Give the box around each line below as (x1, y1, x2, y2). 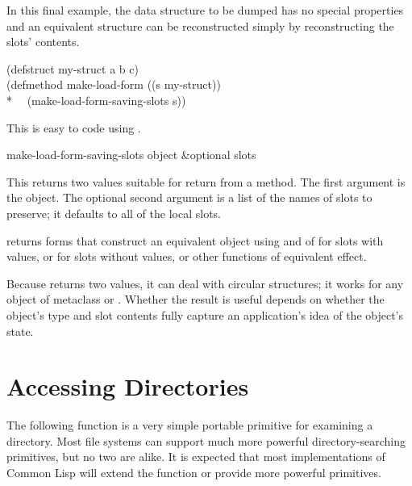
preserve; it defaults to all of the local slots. (6, 204, 221, 221)
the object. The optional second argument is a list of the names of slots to (6, 189, 372, 206)
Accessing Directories (6, 370, 249, 403)
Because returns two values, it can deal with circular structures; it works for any (6, 274, 404, 291)
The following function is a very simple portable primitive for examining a (6, 417, 373, 434)
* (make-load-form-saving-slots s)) (6, 91, 186, 108)
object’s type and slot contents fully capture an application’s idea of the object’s (6, 306, 403, 323)
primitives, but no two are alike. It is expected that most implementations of (6, 448, 385, 465)
